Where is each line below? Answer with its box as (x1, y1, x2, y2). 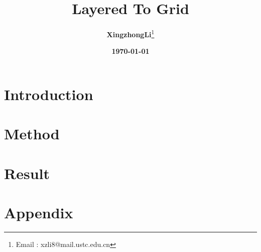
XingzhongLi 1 (106, 28, 155, 39)
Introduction (4, 83, 93, 104)
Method (4, 123, 60, 144)
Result (4, 162, 50, 183)
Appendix (4, 202, 73, 223)
